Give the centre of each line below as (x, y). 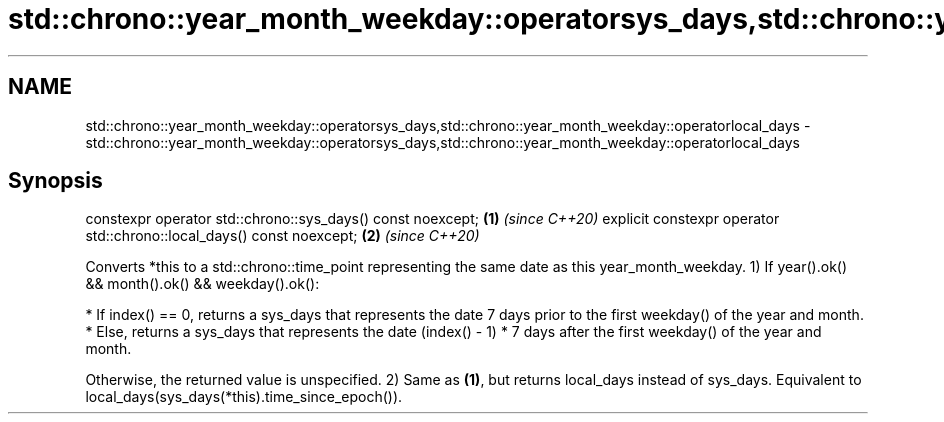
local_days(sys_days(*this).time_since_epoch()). (244, 397)
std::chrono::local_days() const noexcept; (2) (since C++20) (282, 236)
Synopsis (55, 181)
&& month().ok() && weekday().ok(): (202, 284)
